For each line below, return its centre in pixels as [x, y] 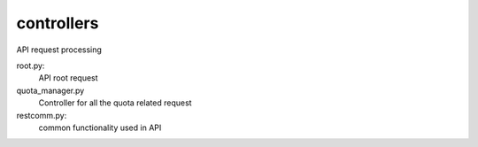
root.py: [31, 66]
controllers [58, 23]
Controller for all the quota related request [115, 103]
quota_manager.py [50, 90]
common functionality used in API [100, 128]
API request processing [59, 50]
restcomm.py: [42, 115]
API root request [68, 78]
